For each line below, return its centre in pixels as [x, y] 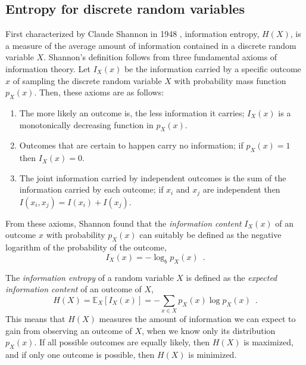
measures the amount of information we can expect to [197, 319]
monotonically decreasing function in [86, 124]
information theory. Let [48, 68]
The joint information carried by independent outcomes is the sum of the [153, 177]
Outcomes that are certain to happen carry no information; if [131, 145]
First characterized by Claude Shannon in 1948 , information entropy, [132, 34]
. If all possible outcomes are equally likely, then [122, 342]
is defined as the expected [232, 277]
